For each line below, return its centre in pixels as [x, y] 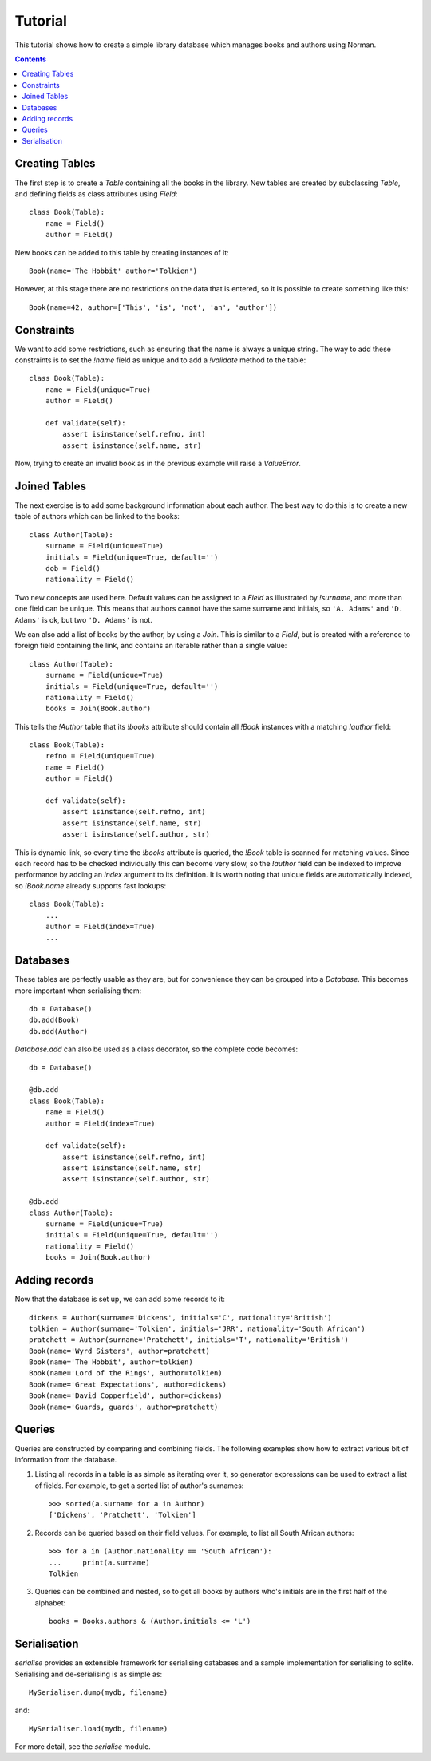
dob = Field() [73, 568]
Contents [31, 59]
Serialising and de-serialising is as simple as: [89, 1674]
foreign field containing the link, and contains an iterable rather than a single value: [151, 646]
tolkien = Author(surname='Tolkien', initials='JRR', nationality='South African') [198, 1328]
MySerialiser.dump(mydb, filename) [99, 1692]
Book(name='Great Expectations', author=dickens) [128, 1384]
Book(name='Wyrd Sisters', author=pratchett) [120, 1351]
